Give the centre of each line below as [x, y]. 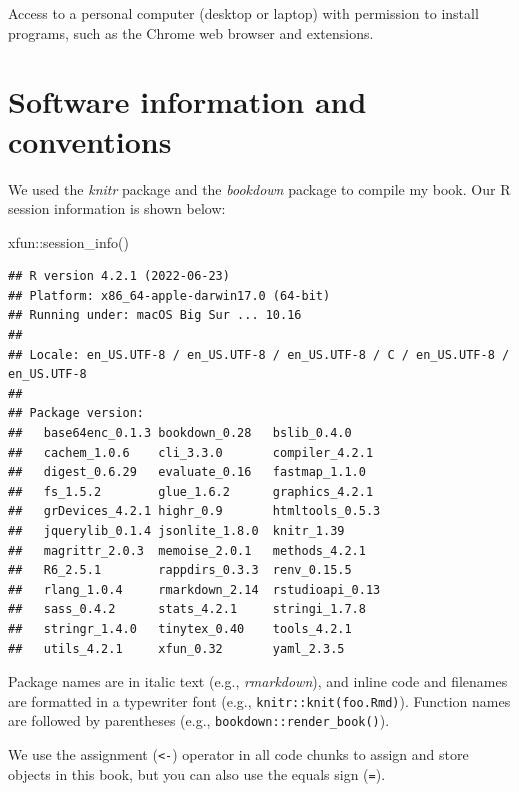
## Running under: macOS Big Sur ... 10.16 [155, 315]
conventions [90, 140]
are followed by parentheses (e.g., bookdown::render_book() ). [199, 720]
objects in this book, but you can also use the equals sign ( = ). [197, 773]
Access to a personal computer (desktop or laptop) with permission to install [243, 13]
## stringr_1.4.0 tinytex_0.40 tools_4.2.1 [180, 628]
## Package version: [76, 413]
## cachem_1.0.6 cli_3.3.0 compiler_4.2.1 [191, 452]
